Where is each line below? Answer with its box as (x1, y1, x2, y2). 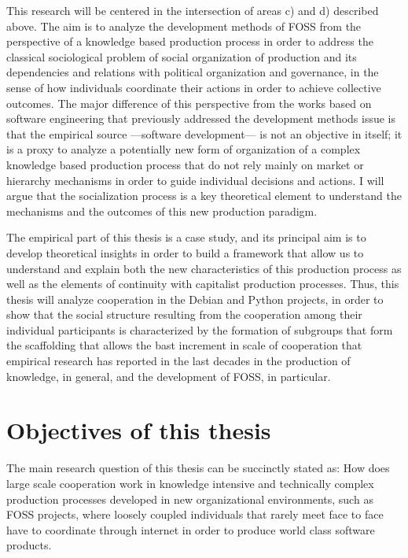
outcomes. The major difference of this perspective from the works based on (6, 94, 372, 111)
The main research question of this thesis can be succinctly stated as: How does (6, 460, 390, 476)
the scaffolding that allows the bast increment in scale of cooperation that (6, 337, 362, 353)
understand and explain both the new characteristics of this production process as (6, 260, 402, 276)
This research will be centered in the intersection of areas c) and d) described (6, 2, 379, 18)
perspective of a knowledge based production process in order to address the (6, 33, 373, 50)
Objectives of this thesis (6, 414, 271, 446)
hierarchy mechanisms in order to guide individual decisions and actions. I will (6, 172, 384, 188)
